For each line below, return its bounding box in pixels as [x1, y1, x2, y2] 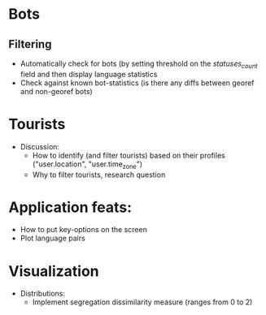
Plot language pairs [20, 233, 85, 244]
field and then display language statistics [20, 69, 158, 79]
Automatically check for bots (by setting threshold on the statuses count [20, 58, 258, 70]
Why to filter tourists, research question [32, 170, 166, 179]
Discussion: [20, 141, 59, 151]
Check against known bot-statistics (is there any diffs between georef [20, 78, 255, 88]
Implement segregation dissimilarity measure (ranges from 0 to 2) [32, 297, 253, 307]
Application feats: [8, 198, 133, 216]
